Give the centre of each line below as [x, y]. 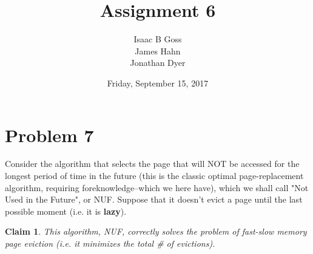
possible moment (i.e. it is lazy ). [66, 211]
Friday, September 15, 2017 [158, 83]
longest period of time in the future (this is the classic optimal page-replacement [154, 176]
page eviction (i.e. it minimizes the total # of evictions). [110, 243]
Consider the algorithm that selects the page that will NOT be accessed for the [152, 164]
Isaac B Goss [158, 39]
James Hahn [158, 50]
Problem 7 [49, 135]
